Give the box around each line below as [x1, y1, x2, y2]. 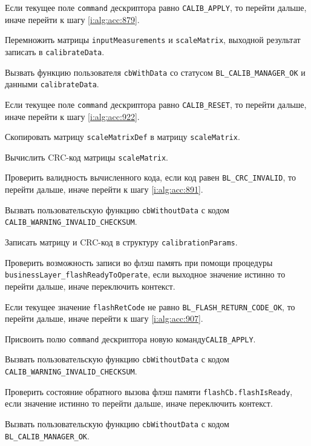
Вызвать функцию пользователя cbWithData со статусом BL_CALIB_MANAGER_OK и [5, 65, 306, 78]
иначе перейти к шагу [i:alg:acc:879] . [5, 13, 140, 25]
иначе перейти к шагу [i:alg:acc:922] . [5, 110, 140, 122]
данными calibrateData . [5, 78, 99, 90]
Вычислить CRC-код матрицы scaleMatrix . [5, 150, 169, 163]
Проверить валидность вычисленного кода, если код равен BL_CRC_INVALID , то [5, 171, 296, 184]
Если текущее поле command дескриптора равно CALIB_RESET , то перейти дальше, [5, 98, 307, 110]
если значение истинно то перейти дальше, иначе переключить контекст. [5, 397, 273, 410]
